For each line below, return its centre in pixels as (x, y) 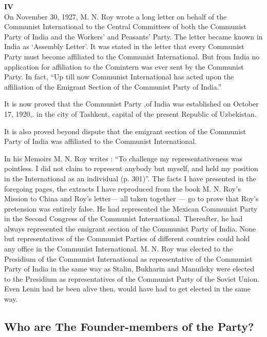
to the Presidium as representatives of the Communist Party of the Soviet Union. (132, 278)
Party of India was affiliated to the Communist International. (100, 141)
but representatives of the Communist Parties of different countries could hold (127, 238)
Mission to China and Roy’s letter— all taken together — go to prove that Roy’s (131, 198)
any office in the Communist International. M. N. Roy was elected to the (119, 249)
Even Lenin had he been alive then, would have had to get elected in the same (127, 289)
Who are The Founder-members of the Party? (129, 327)
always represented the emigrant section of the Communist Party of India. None (130, 228)
